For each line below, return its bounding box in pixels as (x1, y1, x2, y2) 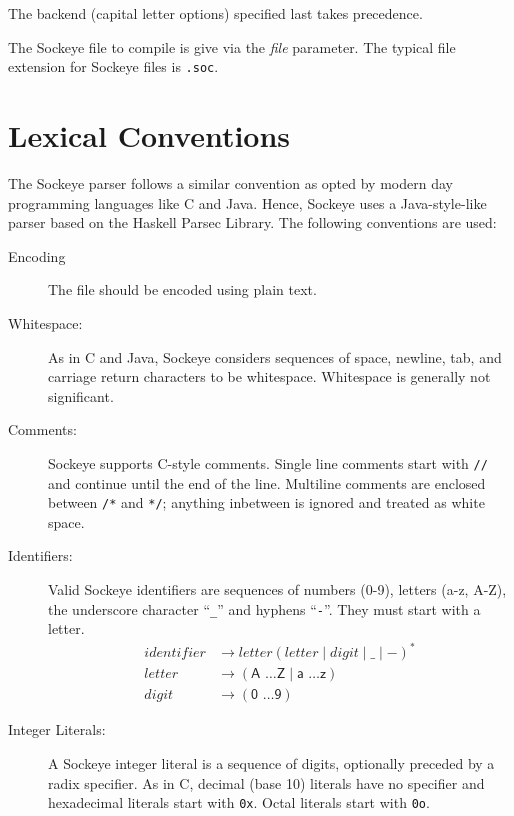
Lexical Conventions (8, 115, 291, 156)
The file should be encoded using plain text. (48, 279, 317, 300)
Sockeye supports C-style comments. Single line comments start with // (48, 452, 488, 473)
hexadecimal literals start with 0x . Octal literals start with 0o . (48, 792, 430, 813)
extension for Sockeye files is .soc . (8, 56, 219, 77)
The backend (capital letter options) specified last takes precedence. (8, 3, 423, 23)
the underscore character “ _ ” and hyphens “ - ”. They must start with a (48, 598, 481, 619)
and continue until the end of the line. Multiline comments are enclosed (48, 472, 486, 493)
